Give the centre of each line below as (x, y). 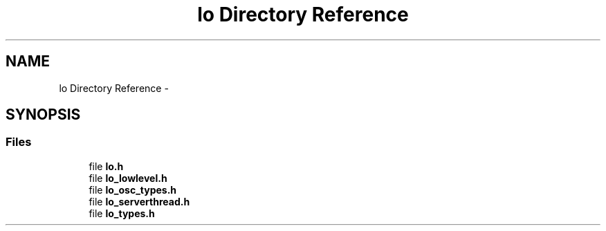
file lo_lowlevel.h (128, 178)
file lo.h (106, 166)
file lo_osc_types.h (133, 190)
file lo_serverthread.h (139, 201)
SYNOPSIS (43, 115)
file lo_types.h (122, 213)
